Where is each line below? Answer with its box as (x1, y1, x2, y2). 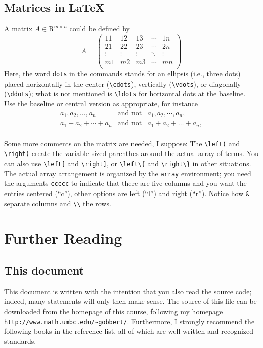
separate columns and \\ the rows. (4, 198, 111, 208)
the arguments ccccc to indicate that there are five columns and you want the (4, 178, 247, 188)
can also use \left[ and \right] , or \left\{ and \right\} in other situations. (4, 158, 251, 168)
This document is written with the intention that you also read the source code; (4, 286, 252, 296)
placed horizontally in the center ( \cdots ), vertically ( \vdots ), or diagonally (4, 78, 241, 89)
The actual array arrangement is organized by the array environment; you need (4, 168, 251, 178)
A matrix (4, 23, 33, 34)
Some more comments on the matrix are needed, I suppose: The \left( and (4, 138, 240, 148)
